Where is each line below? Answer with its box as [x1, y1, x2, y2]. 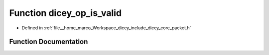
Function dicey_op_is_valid [9, 7, 122, 18]
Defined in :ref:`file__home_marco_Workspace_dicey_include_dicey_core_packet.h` [21, 25, 191, 31]
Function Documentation [9, 38, 88, 46]
